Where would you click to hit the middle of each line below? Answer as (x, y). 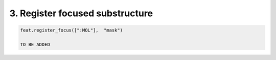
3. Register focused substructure (81, 13)
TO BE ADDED (35, 44)
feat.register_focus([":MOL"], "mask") (71, 30)
